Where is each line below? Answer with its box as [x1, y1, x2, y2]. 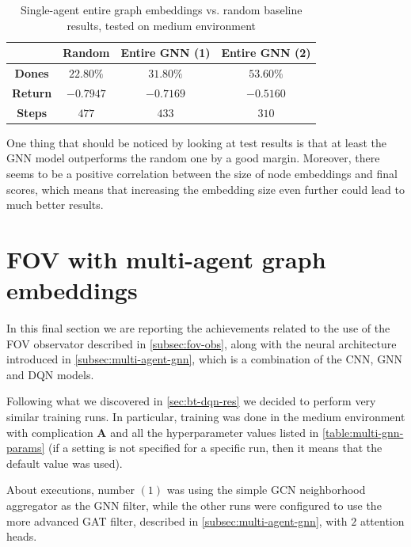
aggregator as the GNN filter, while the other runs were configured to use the [6, 497, 382, 514]
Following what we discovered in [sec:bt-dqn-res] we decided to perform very [6, 393, 376, 409]
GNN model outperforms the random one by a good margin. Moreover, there [6, 150, 380, 166]
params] [6, 439, 45, 456]
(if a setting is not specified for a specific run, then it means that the [48, 439, 382, 456]
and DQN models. [6, 366, 94, 382]
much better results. [6, 196, 104, 213]
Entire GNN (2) [221, 44, 311, 61]
